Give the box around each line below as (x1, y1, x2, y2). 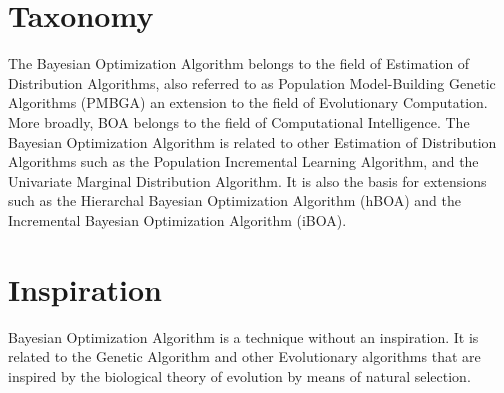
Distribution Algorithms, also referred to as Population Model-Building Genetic (8, 72, 496, 93)
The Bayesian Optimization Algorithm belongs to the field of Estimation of (8, 53, 470, 74)
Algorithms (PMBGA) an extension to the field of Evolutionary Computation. (8, 92, 488, 113)
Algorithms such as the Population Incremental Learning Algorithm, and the (8, 151, 479, 172)
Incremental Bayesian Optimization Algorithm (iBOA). (8, 209, 347, 230)
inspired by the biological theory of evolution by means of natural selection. (8, 365, 471, 386)
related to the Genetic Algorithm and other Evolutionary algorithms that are (8, 346, 481, 367)
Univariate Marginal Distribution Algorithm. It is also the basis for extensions (8, 170, 487, 191)
